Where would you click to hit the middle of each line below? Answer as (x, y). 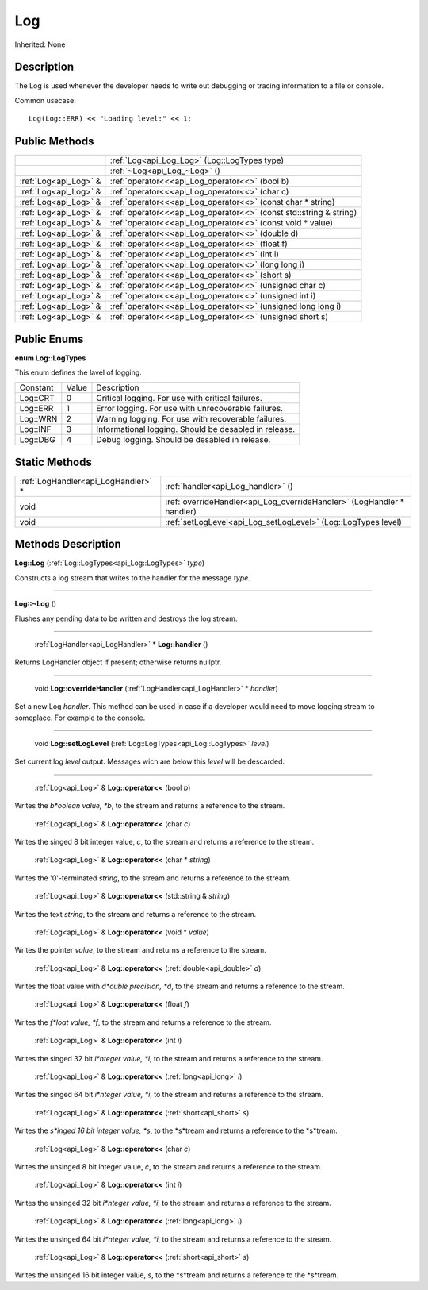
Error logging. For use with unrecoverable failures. (190, 409)
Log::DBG (37, 440)
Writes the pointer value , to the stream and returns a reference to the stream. (140, 950)
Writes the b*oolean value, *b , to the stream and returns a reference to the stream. (150, 806)
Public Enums (49, 339)
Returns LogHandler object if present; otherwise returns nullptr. (118, 662)
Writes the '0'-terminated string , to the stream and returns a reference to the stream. (153, 878)
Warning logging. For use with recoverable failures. (191, 419)
